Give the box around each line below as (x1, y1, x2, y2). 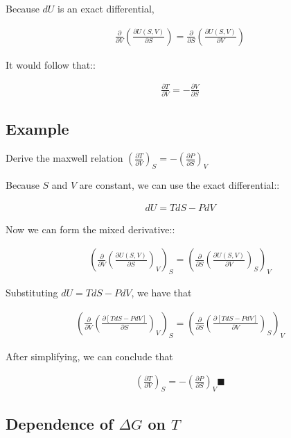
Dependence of (6, 413, 114, 435)
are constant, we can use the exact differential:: (79, 178, 280, 192)
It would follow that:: (6, 57, 96, 71)
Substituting (6, 285, 58, 300)
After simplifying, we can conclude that (6, 348, 173, 363)
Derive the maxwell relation (6, 151, 123, 165)
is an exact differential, (58, 1, 155, 15)
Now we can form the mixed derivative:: (6, 221, 175, 236)
